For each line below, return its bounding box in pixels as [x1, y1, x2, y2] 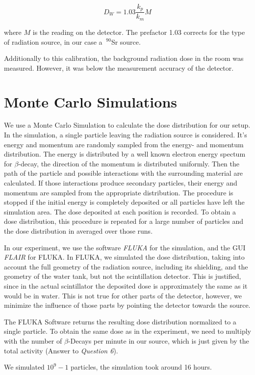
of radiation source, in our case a [4, 36, 102, 47]
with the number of [4, 335, 62, 346]
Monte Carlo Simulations [4, 91, 177, 111]
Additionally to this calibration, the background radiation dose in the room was [4, 53, 244, 63]
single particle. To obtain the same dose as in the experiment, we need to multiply [4, 326, 251, 336]
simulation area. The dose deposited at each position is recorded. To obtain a [4, 206, 236, 216]
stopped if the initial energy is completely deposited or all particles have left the [4, 197, 245, 207]
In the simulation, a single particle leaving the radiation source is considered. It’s [4, 130, 247, 140]
